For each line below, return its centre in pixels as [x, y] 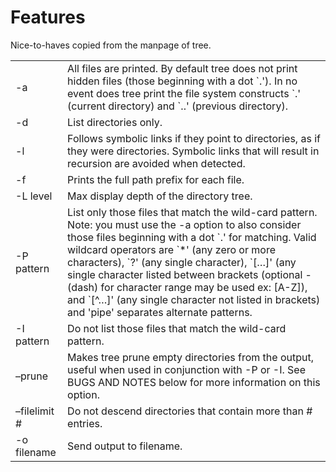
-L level [34, 196]
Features [48, 17]
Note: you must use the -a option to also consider [184, 224]
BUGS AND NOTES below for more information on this [194, 382]
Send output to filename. [125, 446]
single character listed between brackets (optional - [189, 274]
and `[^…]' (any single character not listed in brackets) [194, 299]
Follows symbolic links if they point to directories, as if [194, 138]
